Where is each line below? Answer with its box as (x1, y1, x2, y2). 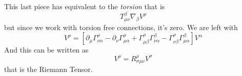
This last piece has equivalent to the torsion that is (4, 1, 165, 11)
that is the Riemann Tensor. (4, 63, 93, 74)
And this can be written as (4, 44, 89, 55)
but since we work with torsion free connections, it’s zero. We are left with (4, 21, 238, 32)
